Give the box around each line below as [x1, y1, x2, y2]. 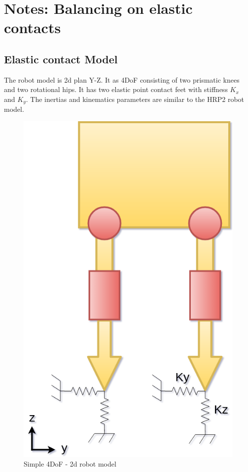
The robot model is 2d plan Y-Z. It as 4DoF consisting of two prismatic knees [4, 74, 240, 85]
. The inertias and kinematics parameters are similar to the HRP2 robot [26, 94, 245, 104]
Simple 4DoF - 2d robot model [24, 459, 116, 469]
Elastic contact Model [4, 51, 118, 66]
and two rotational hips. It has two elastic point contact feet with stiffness [4, 84, 228, 94]
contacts [4, 17, 61, 38]
